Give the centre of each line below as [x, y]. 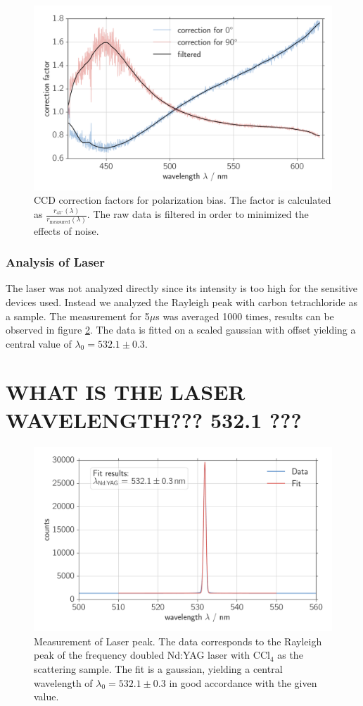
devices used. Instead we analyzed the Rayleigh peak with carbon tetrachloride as [181, 302]
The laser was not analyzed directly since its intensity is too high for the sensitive [182, 288]
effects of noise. [66, 230]
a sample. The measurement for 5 [78, 316]
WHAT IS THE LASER [126, 392]
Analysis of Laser [55, 262]
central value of [39, 343]
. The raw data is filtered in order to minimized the [198, 214]
